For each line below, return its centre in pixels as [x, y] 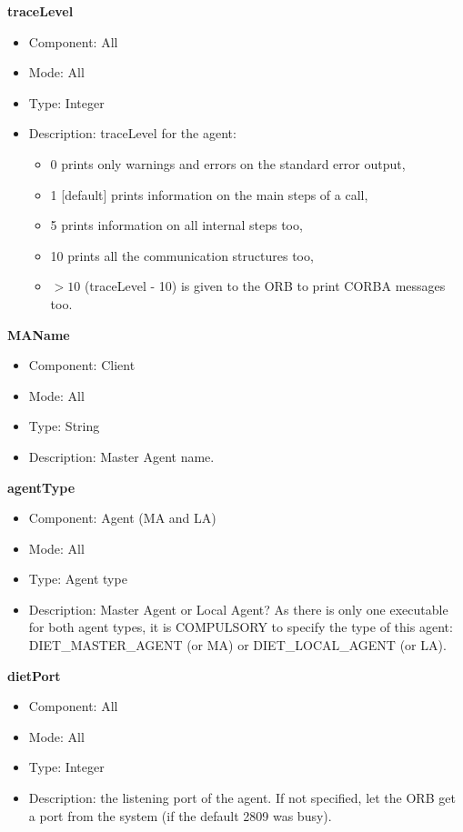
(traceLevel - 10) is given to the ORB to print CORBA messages [265, 286]
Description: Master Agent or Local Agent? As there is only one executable [238, 609]
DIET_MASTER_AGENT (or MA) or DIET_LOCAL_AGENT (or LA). [237, 645]
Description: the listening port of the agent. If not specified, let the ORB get [242, 798]
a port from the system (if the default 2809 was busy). [180, 815]
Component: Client [82, 365]
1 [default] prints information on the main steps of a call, [209, 194]
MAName [39, 334]
